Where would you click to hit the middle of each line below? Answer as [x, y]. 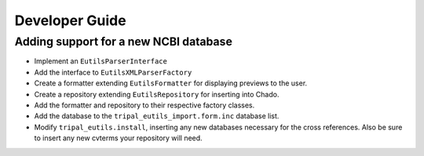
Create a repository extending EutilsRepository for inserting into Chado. [157, 94]
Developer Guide [70, 20]
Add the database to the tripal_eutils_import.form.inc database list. [157, 116]
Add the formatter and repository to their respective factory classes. [144, 105]
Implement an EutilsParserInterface [101, 61]
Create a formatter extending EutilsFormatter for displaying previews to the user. [171, 83]
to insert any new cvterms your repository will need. [119, 138]
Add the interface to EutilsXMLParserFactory [113, 72]
